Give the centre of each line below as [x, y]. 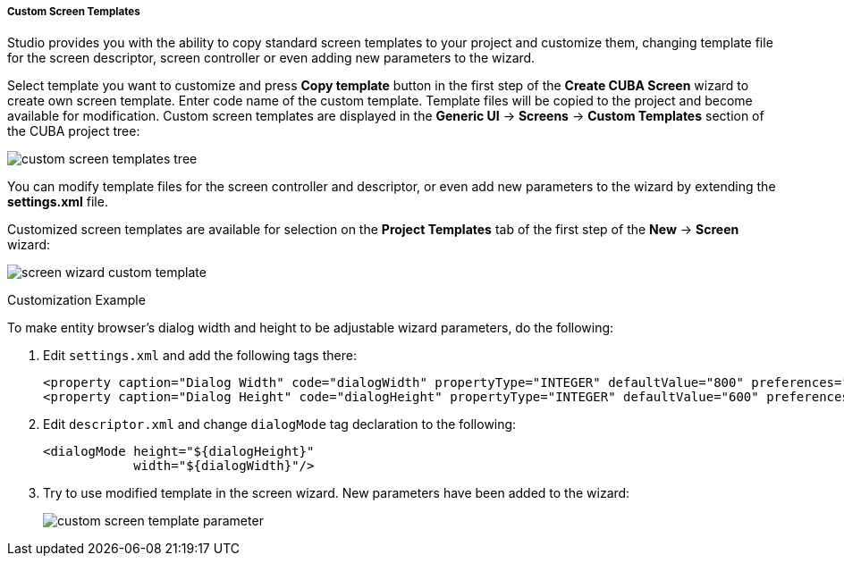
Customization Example [76, 300]
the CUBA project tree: [74, 131]
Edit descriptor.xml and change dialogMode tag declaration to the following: [280, 424]
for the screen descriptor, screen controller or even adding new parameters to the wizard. [271, 58]
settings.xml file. [58, 202]
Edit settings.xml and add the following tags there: [200, 356]
